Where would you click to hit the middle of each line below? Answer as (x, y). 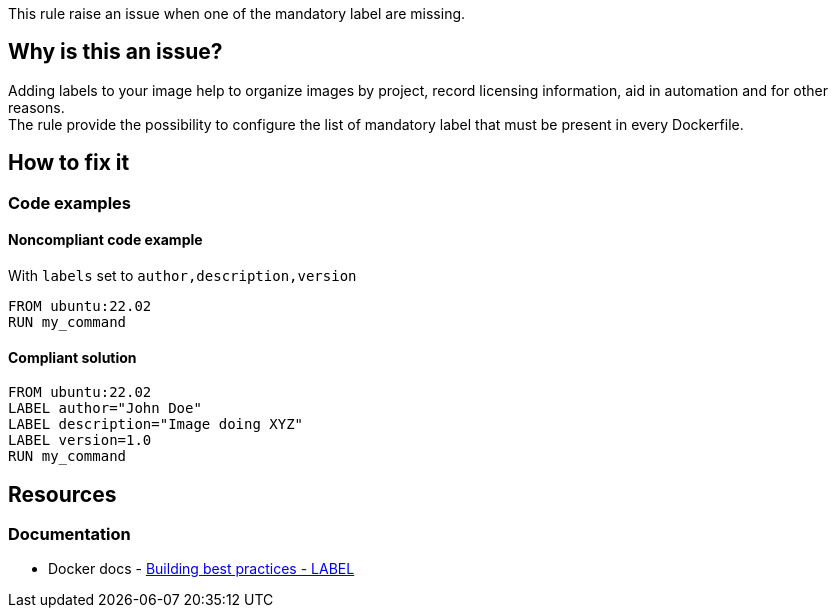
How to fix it (69, 163)
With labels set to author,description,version (182, 275)
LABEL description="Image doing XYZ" (156, 424)
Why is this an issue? (115, 52)
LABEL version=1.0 (80, 440)
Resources (62, 494)
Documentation (69, 533)
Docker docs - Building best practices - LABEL (201, 569)
